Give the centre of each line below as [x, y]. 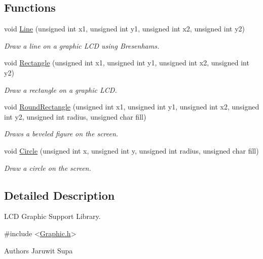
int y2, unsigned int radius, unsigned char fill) [75, 116]
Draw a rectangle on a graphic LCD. [61, 89]
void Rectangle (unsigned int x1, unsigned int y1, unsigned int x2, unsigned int [127, 63]
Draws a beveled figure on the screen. [61, 134]
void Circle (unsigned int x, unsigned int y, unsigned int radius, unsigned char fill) [131, 150]
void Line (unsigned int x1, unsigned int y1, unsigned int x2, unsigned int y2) [125, 29]
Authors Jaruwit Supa [39, 250]
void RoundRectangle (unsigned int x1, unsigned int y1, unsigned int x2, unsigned [132, 107]
